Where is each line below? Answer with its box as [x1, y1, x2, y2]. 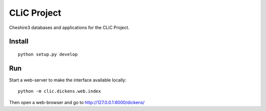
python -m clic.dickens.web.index [18, 88, 101, 94]
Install [9, 37, 29, 46]
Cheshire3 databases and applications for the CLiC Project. [9, 25, 130, 30]
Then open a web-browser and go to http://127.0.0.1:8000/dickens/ [9, 99, 145, 105]
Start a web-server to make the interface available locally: [9, 77, 127, 83]
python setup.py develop [18, 52, 78, 57]
